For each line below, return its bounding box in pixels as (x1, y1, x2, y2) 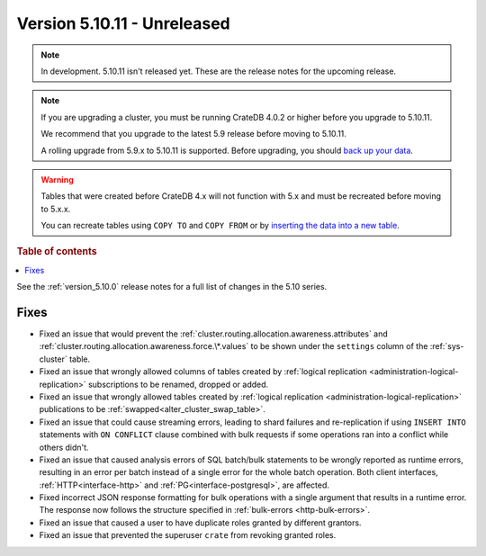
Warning (40, 174, 74, 184)
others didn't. (39, 442, 89, 453)
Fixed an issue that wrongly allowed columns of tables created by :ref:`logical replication (39, 366, 368, 377)
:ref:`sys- (429, 341, 464, 352)
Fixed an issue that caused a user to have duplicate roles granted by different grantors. (39, 517, 362, 528)
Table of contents (16, 246, 98, 258)
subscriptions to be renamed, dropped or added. (87, 379, 269, 390)
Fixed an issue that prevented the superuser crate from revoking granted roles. (39, 530, 337, 541)
